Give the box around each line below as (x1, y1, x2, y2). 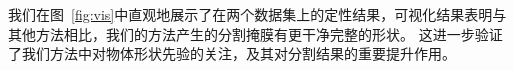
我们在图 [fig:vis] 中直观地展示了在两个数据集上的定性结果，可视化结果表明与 (8, 4, 507, 24)
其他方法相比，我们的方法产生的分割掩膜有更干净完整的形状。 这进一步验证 (8, 23, 503, 44)
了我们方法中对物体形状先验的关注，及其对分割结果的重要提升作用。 (8, 43, 456, 64)
